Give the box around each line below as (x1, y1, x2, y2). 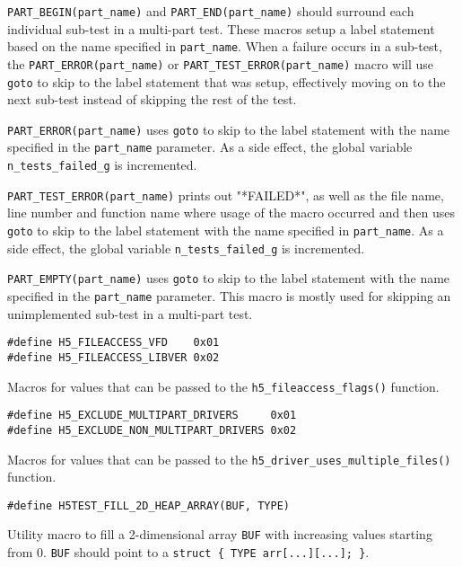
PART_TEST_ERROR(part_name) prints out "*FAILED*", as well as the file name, (7, 185, 444, 204)
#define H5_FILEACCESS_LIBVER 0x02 (7, 350, 220, 364)
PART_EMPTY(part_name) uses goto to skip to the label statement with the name (7, 269, 450, 288)
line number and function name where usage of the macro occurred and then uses (7, 203, 455, 222)
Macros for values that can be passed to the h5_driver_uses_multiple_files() (7, 449, 451, 468)
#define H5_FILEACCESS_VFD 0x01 (7, 336, 220, 350)
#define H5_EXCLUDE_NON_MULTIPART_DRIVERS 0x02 (7, 423, 297, 437)
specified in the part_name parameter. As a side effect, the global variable (7, 137, 413, 156)
